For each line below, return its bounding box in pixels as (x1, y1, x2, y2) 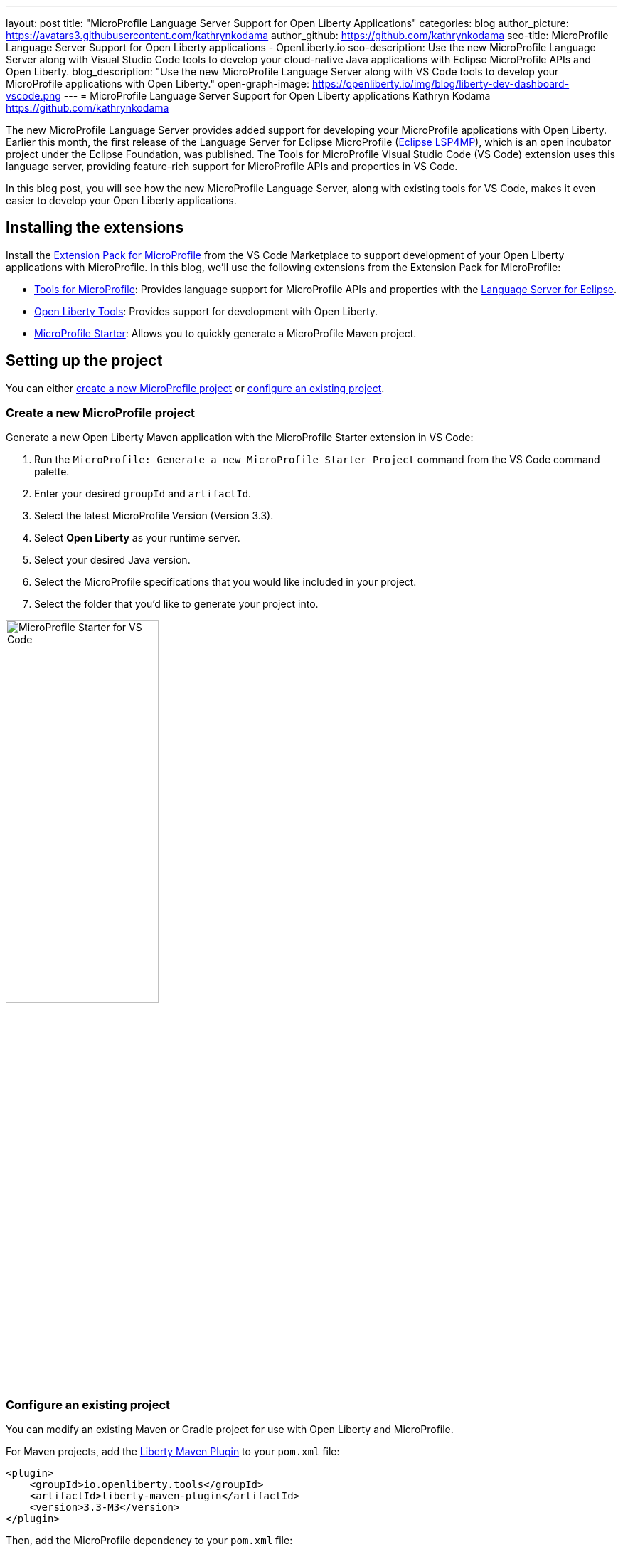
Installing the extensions (6, 218, 184, 237)
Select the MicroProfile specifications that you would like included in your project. (34, 576, 417, 588)
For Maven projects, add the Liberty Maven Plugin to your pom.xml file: (6, 1445, 340, 1458)
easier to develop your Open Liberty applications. (6, 194, 237, 206)
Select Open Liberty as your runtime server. (34, 532, 240, 544)
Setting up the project (6, 352, 163, 370)
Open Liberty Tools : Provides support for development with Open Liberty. (34, 305, 378, 317)
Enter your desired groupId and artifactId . (34, 487, 252, 500)
